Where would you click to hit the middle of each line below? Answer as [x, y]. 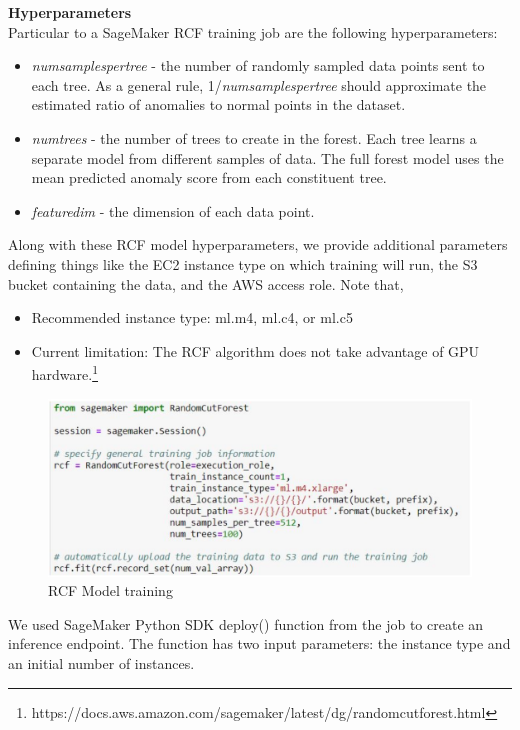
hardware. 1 [65, 372]
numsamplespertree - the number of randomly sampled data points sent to [258, 65]
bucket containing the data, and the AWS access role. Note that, [206, 283]
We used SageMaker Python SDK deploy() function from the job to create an [246, 623]
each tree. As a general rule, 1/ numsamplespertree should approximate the [259, 84]
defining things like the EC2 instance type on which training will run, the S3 [243, 263]
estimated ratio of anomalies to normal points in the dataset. [218, 104]
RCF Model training [110, 590]
